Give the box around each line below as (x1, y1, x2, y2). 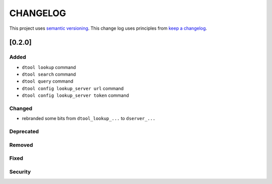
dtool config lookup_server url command (22, 85, 124, 91)
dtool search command (22, 71, 76, 78)
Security (9, 168, 31, 175)
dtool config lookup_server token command (22, 92, 129, 98)
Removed (9, 141, 33, 148)
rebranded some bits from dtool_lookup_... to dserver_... (22, 115, 156, 121)
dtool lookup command (22, 64, 76, 70)
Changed (9, 105, 33, 112)
